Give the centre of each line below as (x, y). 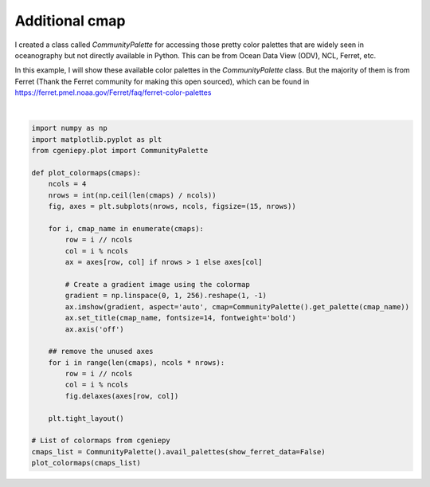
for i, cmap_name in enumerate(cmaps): (126, 228)
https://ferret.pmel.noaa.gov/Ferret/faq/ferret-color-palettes (113, 92)
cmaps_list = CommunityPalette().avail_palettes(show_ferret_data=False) (178, 452)
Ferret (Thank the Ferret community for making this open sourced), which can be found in (162, 81)
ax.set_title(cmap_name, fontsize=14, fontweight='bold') (180, 318)
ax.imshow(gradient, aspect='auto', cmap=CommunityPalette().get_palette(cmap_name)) (237, 306)
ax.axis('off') (95, 329)
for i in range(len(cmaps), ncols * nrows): (137, 362)
